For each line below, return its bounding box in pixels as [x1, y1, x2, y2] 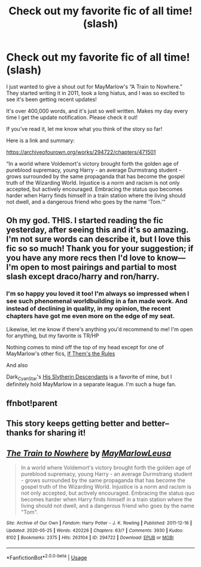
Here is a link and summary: [6, 136, 75, 144]
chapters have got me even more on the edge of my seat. [6, 312, 175, 321]
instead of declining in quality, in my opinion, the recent [6, 304, 171, 313]
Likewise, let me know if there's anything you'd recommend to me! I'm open [6, 325, 193, 333]
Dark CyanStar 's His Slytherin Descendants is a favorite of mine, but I [6, 373, 172, 382]
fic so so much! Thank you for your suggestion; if [6, 243, 194, 254]
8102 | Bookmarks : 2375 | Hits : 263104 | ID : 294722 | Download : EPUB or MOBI [6, 535, 174, 541]
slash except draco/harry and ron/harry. [6, 272, 160, 282]
